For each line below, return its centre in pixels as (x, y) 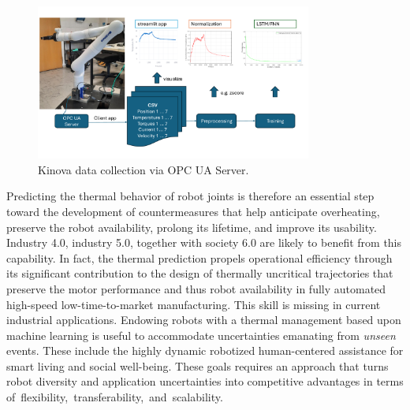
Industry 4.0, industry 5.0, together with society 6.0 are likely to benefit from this (204, 242)
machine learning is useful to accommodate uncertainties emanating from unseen (201, 335)
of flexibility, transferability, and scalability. (115, 397)
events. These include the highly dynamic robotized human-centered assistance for (205, 350)
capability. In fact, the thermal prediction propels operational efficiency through (199, 257)
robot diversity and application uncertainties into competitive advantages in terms (205, 381)
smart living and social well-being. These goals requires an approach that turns (198, 365)
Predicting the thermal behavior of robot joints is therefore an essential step (190, 196)
